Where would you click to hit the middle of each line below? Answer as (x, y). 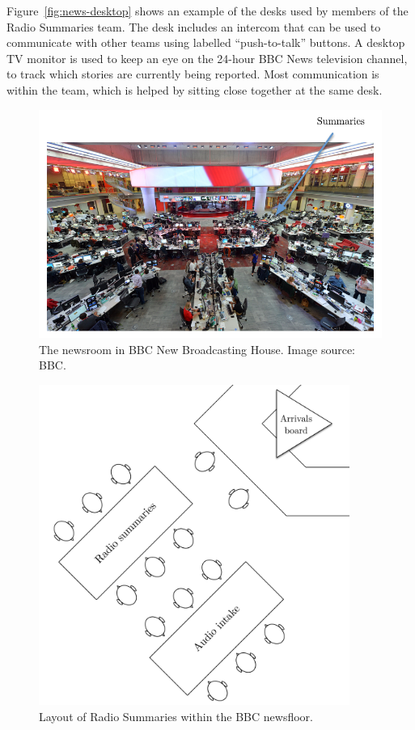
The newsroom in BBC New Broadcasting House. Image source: (197, 349)
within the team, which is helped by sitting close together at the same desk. (195, 89)
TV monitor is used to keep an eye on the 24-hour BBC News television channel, (207, 58)
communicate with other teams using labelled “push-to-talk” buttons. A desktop (206, 42)
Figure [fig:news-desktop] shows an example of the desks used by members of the (207, 11)
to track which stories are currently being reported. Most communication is (193, 74)
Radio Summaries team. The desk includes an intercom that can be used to (194, 26)
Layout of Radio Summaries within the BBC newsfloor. (176, 716)
